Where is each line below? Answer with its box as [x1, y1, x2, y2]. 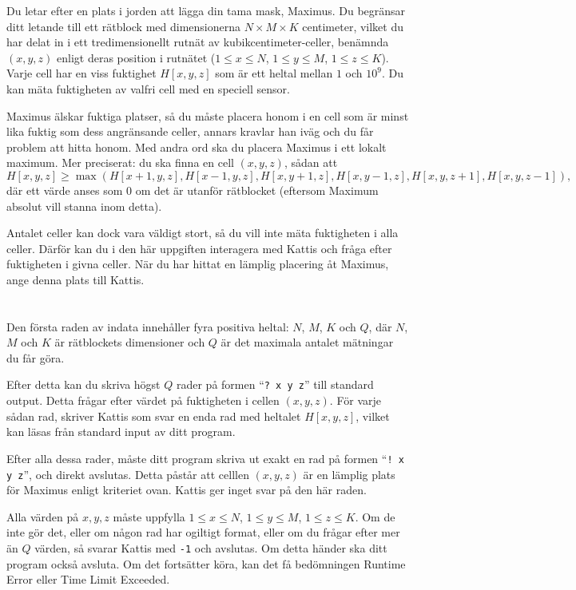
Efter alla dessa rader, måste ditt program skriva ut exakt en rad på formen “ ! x [6, 449, 404, 466]
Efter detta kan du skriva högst [6, 376, 161, 393]
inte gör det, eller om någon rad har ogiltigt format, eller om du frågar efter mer [6, 524, 400, 541]
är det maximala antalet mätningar [220, 334, 394, 350]
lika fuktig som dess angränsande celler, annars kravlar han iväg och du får [6, 123, 374, 140]
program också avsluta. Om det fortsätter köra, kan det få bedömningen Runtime [6, 555, 406, 572]
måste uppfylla [113, 508, 185, 525]
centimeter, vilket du [302, 18, 404, 34]
